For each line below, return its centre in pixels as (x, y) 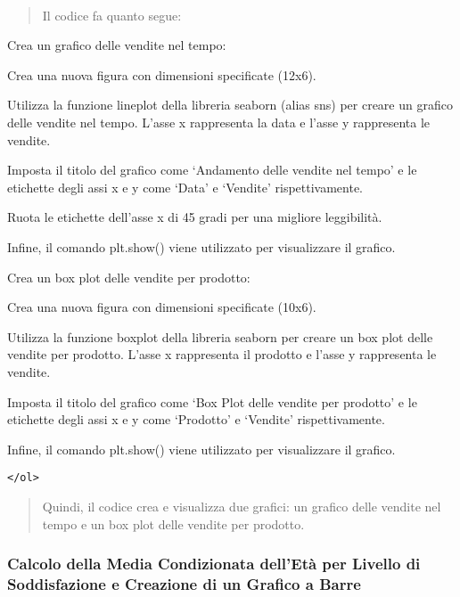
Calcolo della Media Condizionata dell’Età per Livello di (214, 564)
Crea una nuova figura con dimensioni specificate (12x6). (162, 74)
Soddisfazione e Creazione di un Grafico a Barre (184, 583)
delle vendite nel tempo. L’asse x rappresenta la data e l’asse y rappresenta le (219, 122)
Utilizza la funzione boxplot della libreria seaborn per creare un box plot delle (220, 336)
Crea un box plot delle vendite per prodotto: (129, 277)
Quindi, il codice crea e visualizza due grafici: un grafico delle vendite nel (242, 506)
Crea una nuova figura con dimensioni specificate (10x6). (162, 307)
